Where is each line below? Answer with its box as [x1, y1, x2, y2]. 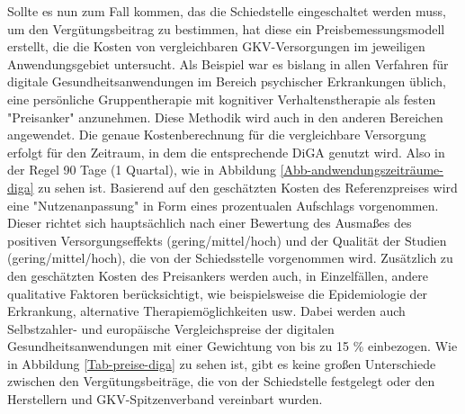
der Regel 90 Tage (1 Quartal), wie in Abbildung [7, 160, 276, 179]
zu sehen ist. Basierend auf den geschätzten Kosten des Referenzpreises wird [38, 177, 458, 196]
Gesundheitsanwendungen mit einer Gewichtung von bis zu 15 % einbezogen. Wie [7, 337, 458, 355]
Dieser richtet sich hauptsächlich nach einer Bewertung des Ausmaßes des [7, 213, 412, 232]
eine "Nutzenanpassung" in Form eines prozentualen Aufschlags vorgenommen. [7, 195, 439, 214]
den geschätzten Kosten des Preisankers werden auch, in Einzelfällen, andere [7, 265, 428, 284]
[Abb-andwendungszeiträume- [280, 160, 443, 179]
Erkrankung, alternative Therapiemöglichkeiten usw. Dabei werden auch [7, 301, 406, 320]
